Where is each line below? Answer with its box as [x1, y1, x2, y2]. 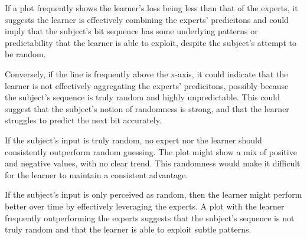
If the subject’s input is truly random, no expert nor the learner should [5, 133, 262, 146]
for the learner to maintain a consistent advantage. [5, 168, 188, 181]
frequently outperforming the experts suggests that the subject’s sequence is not [5, 211, 295, 224]
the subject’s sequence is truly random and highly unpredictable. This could [5, 91, 280, 103]
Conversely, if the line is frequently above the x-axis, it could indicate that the [5, 67, 288, 80]
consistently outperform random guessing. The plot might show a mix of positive [5, 145, 297, 158]
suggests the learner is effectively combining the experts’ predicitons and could [5, 13, 289, 25]
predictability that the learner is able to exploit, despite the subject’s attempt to [5, 36, 296, 48]
